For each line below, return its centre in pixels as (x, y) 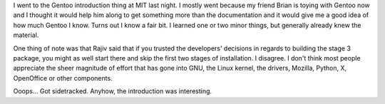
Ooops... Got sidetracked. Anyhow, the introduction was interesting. (113, 91)
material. (26, 35)
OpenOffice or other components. (63, 78)
